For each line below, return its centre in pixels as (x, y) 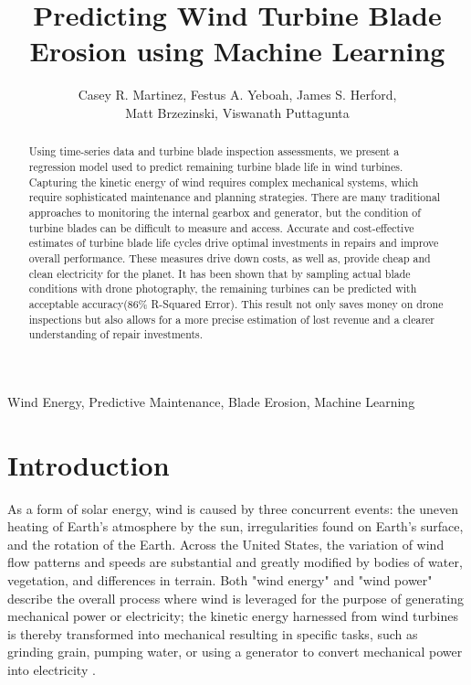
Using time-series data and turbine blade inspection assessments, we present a (214, 151)
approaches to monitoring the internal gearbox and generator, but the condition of (225, 212)
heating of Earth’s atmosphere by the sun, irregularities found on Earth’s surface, (235, 526)
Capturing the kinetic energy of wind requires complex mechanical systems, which (224, 182)
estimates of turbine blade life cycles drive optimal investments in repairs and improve (234, 243)
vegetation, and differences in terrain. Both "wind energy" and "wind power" (220, 579)
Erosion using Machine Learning (237, 51)
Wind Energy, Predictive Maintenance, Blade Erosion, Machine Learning (211, 401)
